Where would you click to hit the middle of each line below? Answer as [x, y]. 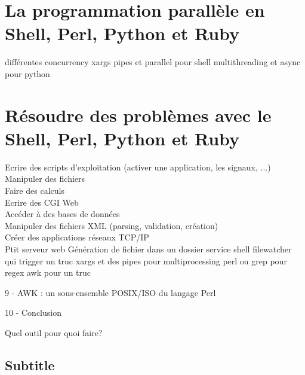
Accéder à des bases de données [62, 214]
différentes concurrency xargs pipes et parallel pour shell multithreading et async [153, 62]
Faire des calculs [35, 190]
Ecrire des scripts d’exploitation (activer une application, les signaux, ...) [138, 167]
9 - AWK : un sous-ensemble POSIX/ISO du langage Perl [110, 292]
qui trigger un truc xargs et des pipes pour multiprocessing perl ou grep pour [146, 260]
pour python [27, 73]
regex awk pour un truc [48, 272]
